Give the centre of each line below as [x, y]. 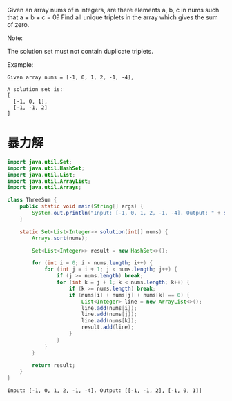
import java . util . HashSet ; [46, 168]
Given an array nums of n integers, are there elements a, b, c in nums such [113, 10]
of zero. [18, 25]
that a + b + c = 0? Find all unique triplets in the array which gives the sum [113, 17]
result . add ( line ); [108, 327]
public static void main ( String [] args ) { [81, 206]
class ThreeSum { [32, 200]
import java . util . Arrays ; [44, 188]
